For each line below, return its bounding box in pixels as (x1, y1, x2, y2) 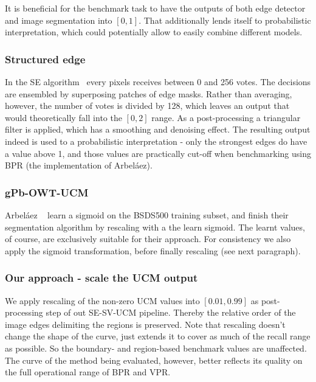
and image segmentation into (5, 13, 112, 26)
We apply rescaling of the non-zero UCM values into (5, 294, 200, 307)
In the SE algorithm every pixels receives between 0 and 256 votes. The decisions (5, 75, 311, 88)
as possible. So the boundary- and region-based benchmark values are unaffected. (5, 341, 307, 354)
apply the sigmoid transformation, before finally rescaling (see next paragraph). (5, 244, 301, 257)
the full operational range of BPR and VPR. (5, 366, 171, 378)
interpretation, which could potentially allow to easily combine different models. (5, 26, 303, 38)
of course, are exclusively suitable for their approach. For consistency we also (5, 232, 291, 245)
